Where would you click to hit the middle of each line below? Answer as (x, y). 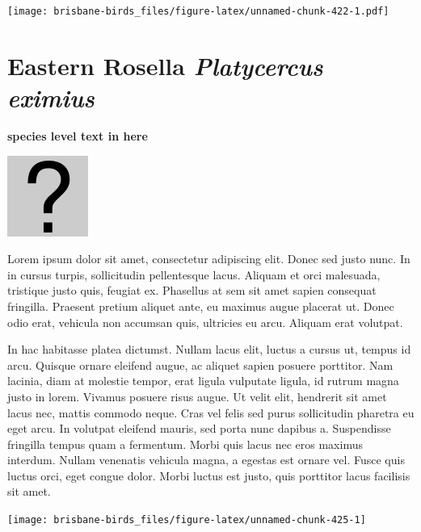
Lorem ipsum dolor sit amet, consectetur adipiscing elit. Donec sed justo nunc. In (209, 259)
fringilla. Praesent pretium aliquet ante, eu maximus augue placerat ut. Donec (201, 306)
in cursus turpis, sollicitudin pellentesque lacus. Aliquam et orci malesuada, (194, 274)
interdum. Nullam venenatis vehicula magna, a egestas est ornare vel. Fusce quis (206, 460)
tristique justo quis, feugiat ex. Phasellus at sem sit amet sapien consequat (192, 290)
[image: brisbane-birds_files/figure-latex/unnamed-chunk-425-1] (187, 520)
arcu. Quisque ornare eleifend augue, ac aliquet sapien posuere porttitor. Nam (200, 364)
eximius (51, 98)
